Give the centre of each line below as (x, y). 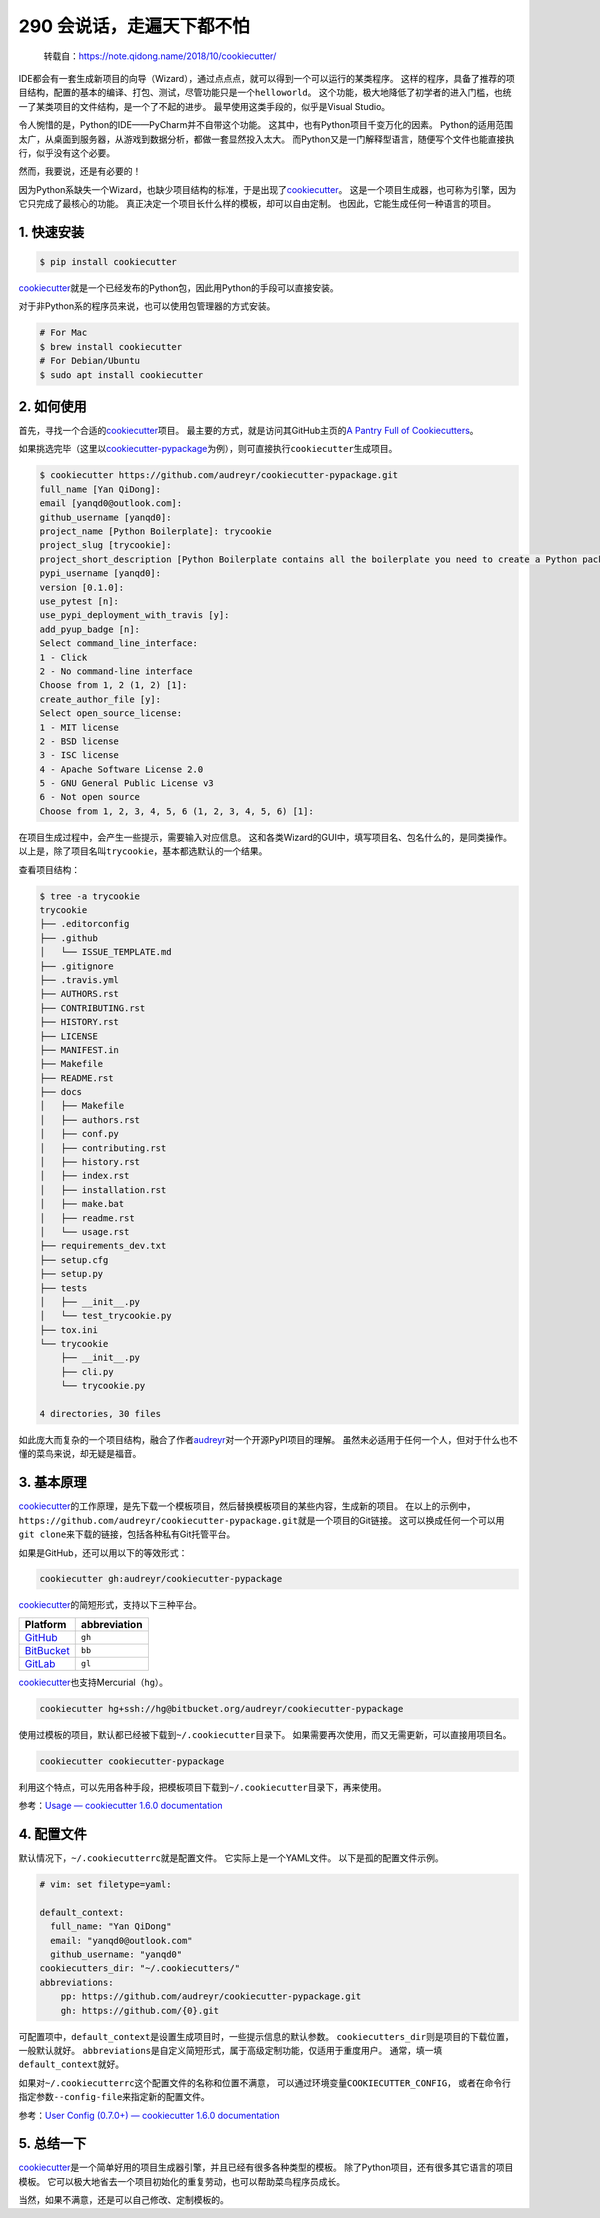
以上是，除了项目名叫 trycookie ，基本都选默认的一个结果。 (143, 851)
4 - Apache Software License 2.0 (121, 769)
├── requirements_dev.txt (103, 1246)
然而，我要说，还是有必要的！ (80, 171)
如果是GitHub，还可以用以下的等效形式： (103, 1552)
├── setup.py (71, 1274)
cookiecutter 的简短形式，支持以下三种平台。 (110, 1605)
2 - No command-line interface (116, 671)
